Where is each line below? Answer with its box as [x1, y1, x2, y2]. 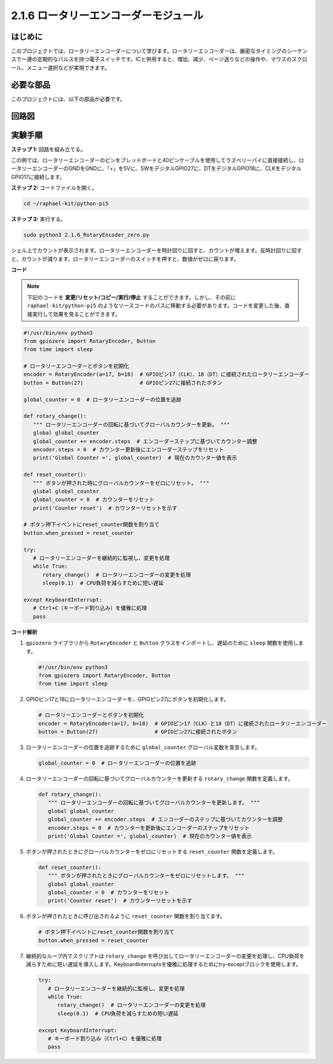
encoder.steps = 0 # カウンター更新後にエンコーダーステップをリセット [33, 446, 225, 453]
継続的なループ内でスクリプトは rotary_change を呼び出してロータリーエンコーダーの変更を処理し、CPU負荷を [26, 952, 305, 960]
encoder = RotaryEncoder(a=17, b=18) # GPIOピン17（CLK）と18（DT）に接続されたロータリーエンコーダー [38, 720, 327, 727]
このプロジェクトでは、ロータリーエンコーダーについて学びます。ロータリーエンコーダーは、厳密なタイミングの [11, 48, 287, 55]
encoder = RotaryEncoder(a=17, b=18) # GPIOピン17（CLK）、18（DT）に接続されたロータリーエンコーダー [23, 371, 310, 378]
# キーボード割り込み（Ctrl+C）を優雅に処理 [48, 1035, 162, 1042]
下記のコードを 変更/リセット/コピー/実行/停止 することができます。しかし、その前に [27, 293, 236, 301]
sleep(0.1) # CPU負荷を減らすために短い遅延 [42, 580, 164, 587]
